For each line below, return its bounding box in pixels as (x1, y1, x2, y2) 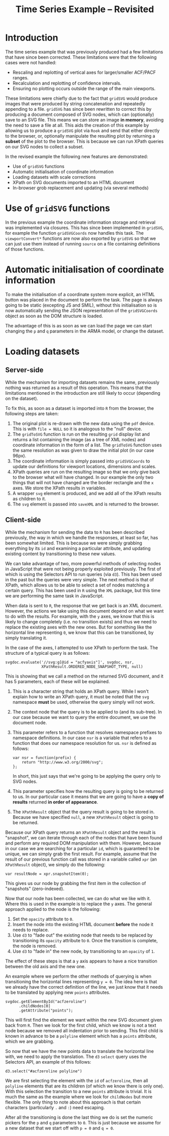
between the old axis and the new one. (5, 963, 86, 970)
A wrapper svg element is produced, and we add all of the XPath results (12, 490, 161, 496)
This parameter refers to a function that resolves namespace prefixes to (12, 729, 162, 735)
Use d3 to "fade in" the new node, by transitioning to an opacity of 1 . (12, 948, 155, 954)
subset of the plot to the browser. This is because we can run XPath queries (5, 138, 164, 144)
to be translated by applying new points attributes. (5, 989, 110, 995)
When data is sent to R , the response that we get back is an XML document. (5, 602, 162, 608)
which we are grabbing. (5, 1038, 54, 1044)
